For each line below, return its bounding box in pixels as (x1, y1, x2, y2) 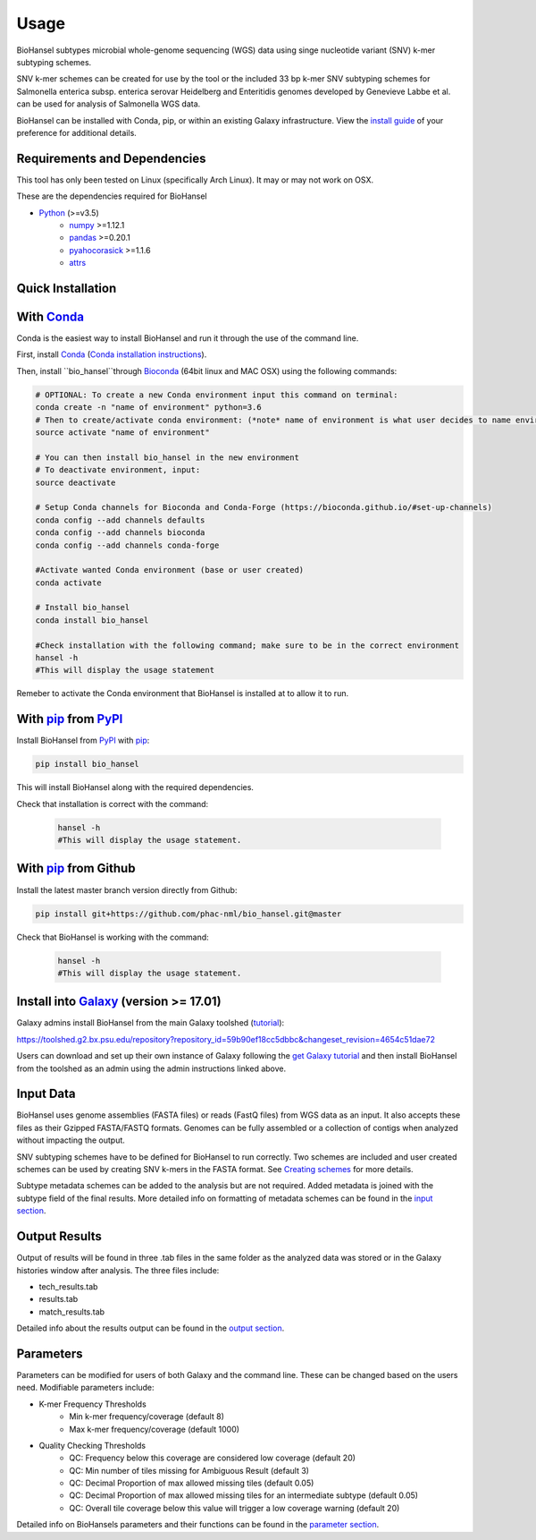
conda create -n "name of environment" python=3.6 (35, 403, 263, 413)
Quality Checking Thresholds (38, 1440, 147, 1451)
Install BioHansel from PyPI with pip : (16, 735, 150, 746)
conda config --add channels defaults (35, 515, 205, 525)
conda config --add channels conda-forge (35, 540, 220, 550)
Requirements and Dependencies (16, 150, 206, 166)
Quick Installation (16, 280, 117, 295)
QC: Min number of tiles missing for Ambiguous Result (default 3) (69, 1465, 310, 1476)
